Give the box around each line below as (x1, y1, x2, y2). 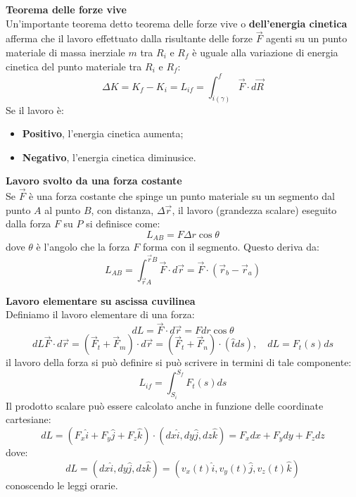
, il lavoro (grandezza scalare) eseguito (172, 202, 337, 217)
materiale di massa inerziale (6, 45, 125, 59)
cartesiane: (6, 412, 51, 427)
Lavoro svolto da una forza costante (6, 173, 182, 188)
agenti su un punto (266, 31, 348, 46)
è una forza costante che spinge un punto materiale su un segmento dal (29, 189, 335, 203)
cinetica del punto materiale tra (6, 58, 142, 73)
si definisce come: (86, 216, 160, 231)
